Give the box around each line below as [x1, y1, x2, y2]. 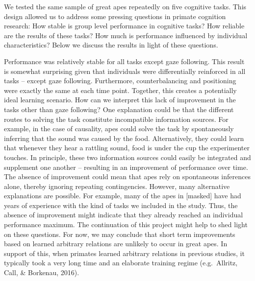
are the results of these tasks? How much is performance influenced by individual [4, 30, 248, 40]
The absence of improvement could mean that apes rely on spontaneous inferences [4, 171, 251, 182]
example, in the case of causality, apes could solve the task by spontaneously [4, 123, 234, 134]
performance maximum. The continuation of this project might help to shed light [4, 219, 248, 230]
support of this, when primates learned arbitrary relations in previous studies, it [4, 248, 245, 258]
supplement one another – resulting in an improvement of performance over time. [4, 162, 248, 172]
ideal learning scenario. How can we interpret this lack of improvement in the [4, 94, 236, 105]
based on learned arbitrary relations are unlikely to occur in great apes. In [4, 238, 228, 249]
